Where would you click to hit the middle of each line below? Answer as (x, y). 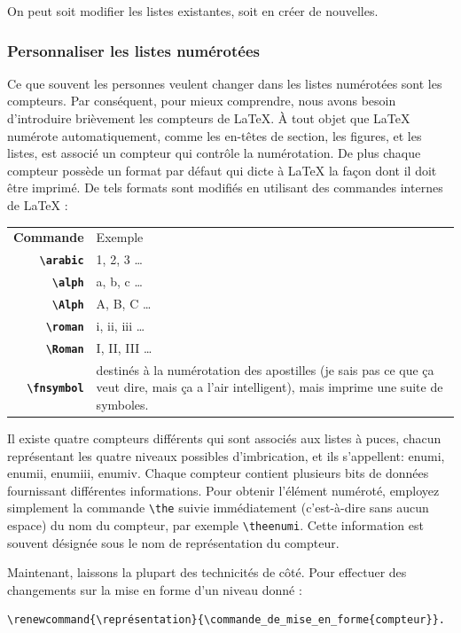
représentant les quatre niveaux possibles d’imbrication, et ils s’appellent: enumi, (226, 455)
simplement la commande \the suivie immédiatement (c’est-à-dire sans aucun (218, 508)
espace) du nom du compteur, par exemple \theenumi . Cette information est (215, 525)
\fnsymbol (55, 389)
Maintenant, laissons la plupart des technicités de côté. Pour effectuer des (207, 572)
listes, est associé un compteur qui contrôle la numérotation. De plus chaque (214, 153)
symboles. (122, 404)
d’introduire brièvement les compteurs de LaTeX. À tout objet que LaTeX (209, 118)
